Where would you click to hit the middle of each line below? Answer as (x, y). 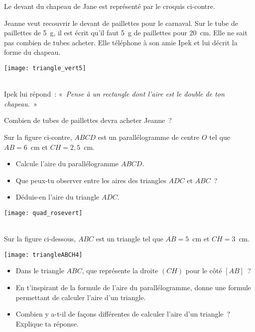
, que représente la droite (120, 271)
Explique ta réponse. (47, 323)
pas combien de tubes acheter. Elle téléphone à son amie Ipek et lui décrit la (121, 42)
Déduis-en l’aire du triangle (57, 197)
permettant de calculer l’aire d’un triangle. (81, 297)
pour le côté (204, 271)
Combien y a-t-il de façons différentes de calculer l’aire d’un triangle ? (123, 314)
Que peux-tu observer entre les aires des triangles (91, 180)
